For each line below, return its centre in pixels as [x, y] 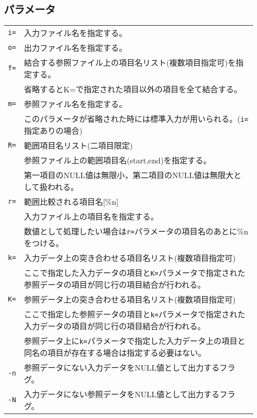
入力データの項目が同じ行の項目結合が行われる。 [115, 326]
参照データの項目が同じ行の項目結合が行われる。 [115, 285]
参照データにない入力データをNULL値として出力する [122, 368]
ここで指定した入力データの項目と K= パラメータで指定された [135, 273]
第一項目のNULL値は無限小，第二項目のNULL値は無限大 [129, 175]
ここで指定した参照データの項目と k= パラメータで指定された [135, 314]
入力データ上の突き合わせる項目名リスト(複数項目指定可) [130, 258]
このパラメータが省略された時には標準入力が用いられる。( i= [136, 119]
